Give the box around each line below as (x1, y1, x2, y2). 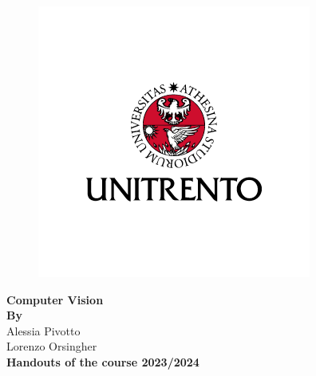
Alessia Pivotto (6, 322, 81, 339)
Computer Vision (6, 291, 104, 307)
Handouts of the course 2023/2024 (6, 353, 199, 370)
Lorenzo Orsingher (6, 338, 97, 354)
